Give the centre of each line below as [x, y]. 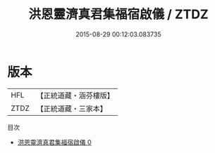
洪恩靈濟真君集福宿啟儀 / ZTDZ [118, 14]
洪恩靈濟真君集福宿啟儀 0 [54, 142]
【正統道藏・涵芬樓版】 [75, 95]
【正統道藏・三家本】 [72, 108]
